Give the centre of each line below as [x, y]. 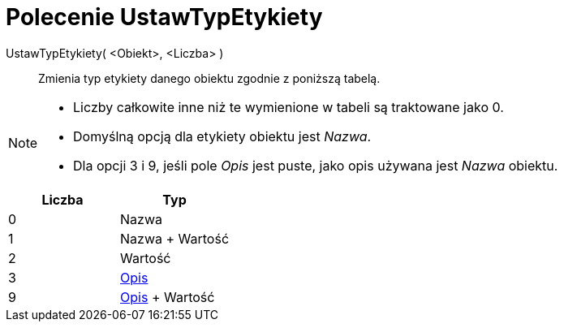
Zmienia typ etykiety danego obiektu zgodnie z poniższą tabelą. [209, 78]
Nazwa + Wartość [175, 238]
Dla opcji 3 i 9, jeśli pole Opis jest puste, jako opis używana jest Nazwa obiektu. [316, 165]
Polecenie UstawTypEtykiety [164, 17]
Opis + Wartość [168, 297]
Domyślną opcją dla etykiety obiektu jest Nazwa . [222, 136]
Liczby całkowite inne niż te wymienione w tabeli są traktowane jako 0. [288, 107]
